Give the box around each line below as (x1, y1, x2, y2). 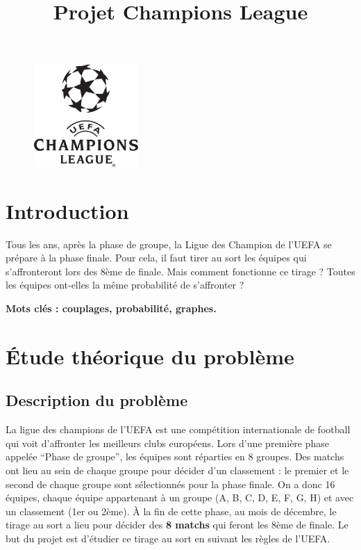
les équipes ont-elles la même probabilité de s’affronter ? (6, 277, 244, 292)
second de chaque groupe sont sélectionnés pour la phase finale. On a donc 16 (6, 476, 335, 491)
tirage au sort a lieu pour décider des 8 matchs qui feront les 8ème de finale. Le (6, 517, 349, 532)
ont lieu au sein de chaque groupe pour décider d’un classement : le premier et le (6, 462, 349, 477)
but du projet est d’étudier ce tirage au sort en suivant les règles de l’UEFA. (6, 531, 330, 545)
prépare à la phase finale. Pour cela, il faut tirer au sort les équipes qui (6, 250, 307, 265)
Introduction (6, 196, 129, 225)
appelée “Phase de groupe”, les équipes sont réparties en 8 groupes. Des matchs (6, 449, 344, 464)
